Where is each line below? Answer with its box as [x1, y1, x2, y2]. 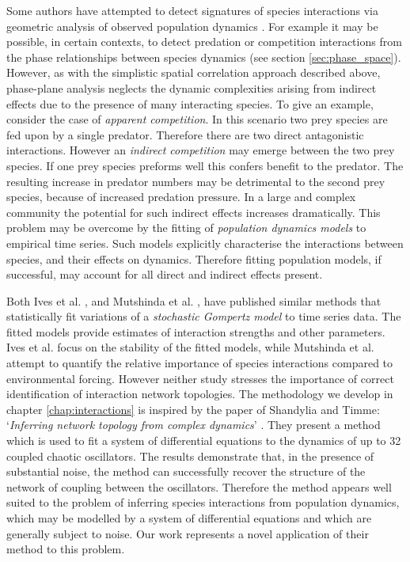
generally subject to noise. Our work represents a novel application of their [6, 525, 369, 541]
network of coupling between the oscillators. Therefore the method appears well [6, 478, 392, 495]
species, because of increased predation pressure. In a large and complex [6, 188, 356, 205]
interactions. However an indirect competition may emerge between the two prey [6, 142, 395, 158]
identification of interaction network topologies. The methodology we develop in [6, 385, 393, 402]
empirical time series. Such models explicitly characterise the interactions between [6, 234, 404, 251]
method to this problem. [6, 541, 125, 557]
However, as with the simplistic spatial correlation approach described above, [6, 64, 381, 81]
